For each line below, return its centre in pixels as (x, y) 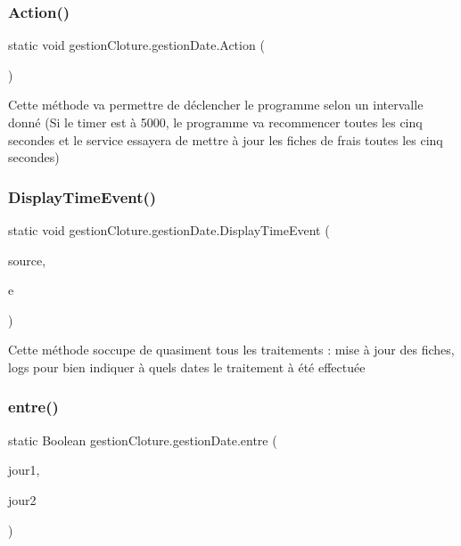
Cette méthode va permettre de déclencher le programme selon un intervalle (216, 105)
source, (27, 260)
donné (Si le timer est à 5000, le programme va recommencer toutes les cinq (215, 122)
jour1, (24, 470)
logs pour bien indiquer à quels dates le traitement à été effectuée (187, 367)
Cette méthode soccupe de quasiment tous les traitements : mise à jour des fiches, (231, 350)
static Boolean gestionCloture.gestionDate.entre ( (143, 440)
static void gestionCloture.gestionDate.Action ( (136, 45)
